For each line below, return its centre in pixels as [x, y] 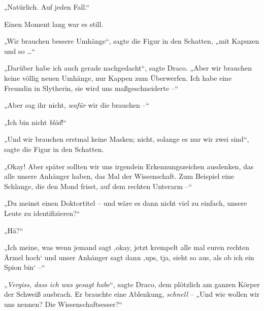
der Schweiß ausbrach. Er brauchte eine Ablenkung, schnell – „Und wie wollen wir [132, 294]
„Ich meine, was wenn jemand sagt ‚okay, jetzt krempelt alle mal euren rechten [127, 247]
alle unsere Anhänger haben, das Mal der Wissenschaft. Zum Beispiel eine [119, 176]
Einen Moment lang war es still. [54, 24]
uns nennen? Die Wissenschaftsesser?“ [63, 304]
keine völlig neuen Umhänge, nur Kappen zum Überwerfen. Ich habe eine [118, 77]
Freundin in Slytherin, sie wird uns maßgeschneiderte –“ [91, 88]
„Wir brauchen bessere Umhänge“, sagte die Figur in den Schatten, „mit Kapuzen [132, 41]
